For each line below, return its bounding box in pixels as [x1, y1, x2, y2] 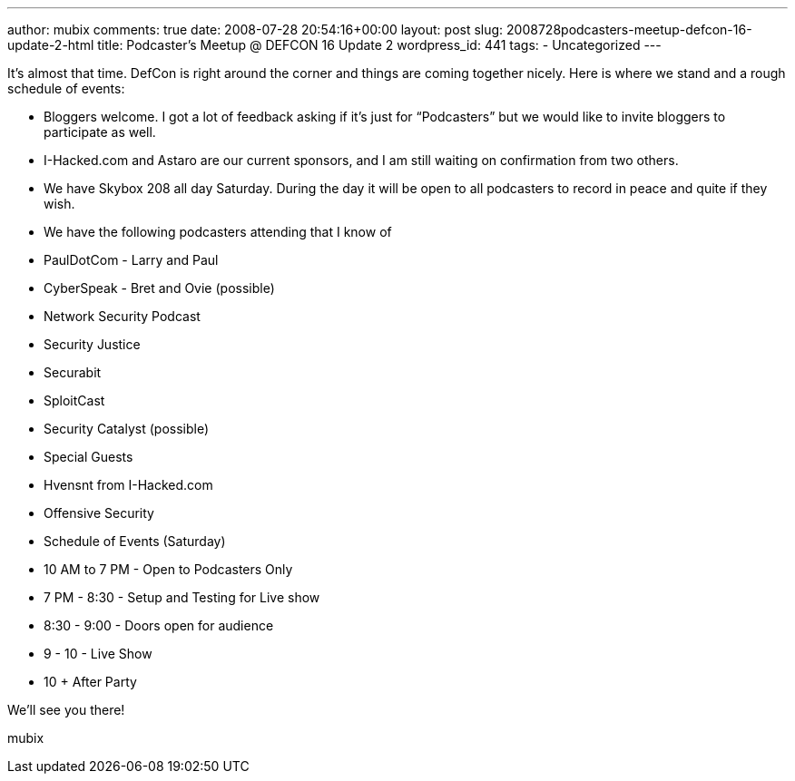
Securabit [44, 365, 102, 380]
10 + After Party [44, 674, 137, 689]
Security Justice [44, 337, 141, 352]
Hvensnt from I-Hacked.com [44, 477, 213, 493]
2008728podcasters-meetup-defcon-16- [506, 22, 752, 37]
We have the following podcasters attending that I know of [44, 224, 392, 239]
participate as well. [44, 124, 156, 140]
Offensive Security [44, 505, 154, 521]
